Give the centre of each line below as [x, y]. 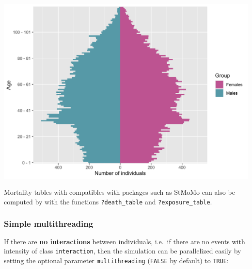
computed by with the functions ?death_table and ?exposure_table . [108, 201]
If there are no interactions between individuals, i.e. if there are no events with [125, 241]
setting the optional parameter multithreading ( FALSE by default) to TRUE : [116, 261]
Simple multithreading [49, 223]
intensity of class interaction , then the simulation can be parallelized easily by [123, 251]
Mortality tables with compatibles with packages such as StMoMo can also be [119, 192]
